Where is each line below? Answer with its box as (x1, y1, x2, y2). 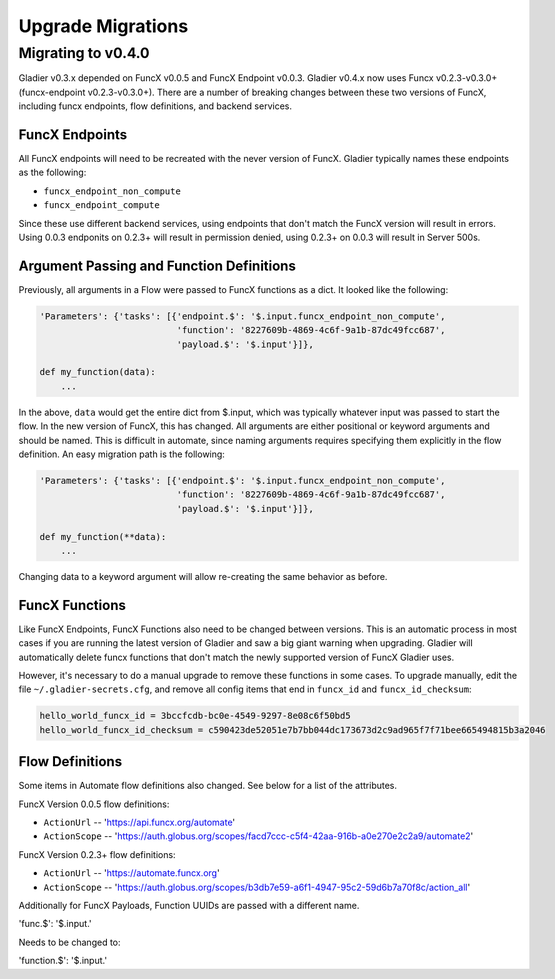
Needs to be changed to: (18, 936, 121, 948)
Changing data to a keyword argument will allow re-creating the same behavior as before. (18, 570, 388, 582)
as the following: (18, 166, 87, 179)
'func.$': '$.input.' (18, 918, 92, 930)
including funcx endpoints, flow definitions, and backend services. (18, 100, 293, 112)
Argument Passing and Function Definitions (18, 257, 297, 274)
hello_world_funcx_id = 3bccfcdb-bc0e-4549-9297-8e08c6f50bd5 (39, 710, 351, 722)
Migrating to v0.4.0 (18, 44, 150, 62)
